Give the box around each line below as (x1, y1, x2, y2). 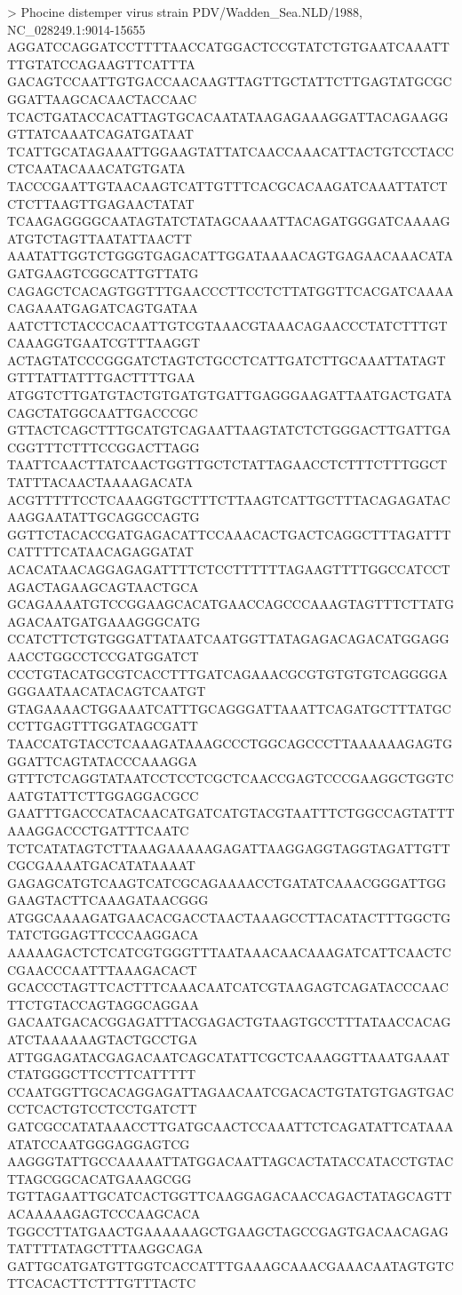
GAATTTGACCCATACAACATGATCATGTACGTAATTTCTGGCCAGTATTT (7, 803, 455, 822)
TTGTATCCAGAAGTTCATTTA (7, 54, 195, 73)
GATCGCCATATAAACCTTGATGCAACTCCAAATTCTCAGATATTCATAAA (7, 1117, 454, 1135)
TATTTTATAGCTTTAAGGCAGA (7, 1239, 203, 1258)
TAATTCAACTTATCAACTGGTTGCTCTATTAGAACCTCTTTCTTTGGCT (7, 455, 448, 474)
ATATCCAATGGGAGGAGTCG (7, 1134, 190, 1153)
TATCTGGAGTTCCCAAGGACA (7, 925, 199, 944)
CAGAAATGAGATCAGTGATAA (7, 299, 198, 317)
